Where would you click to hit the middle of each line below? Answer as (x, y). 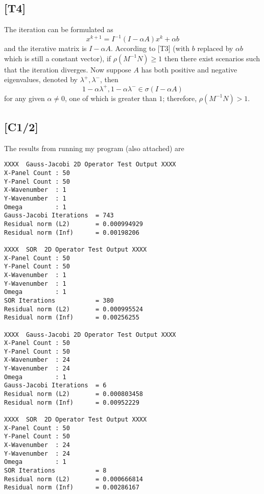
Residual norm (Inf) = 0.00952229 (72, 402)
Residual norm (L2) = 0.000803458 (74, 394)
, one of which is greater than (111, 98)
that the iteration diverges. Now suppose (68, 69)
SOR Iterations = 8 (55, 471)
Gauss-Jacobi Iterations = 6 (55, 386)
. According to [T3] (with (150, 48)
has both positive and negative (189, 69)
